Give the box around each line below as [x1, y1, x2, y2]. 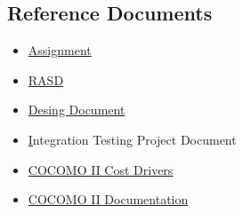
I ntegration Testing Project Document [28, 130, 237, 148]
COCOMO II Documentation [28, 190, 189, 209]
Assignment [28, 41, 92, 59]
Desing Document [28, 100, 126, 119]
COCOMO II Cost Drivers [28, 160, 174, 178]
